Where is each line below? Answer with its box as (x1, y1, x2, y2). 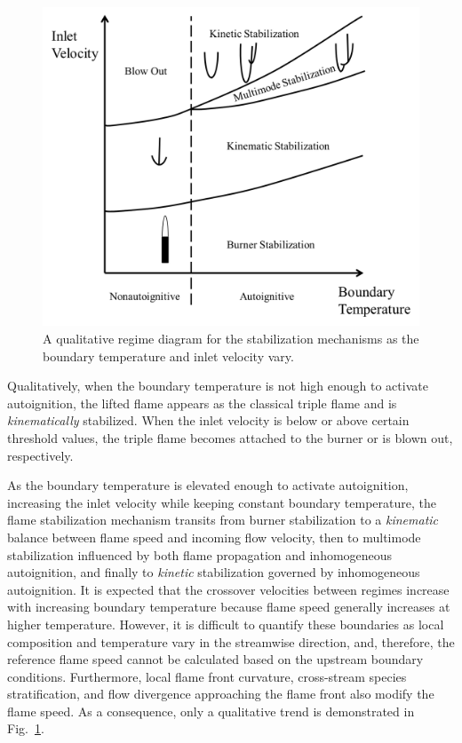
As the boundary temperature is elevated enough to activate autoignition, (7, 476, 409, 494)
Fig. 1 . (7, 719, 44, 738)
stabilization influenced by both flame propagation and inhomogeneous (7, 545, 393, 564)
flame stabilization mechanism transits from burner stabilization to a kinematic (7, 510, 439, 529)
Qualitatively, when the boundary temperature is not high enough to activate (7, 376, 428, 395)
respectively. (7, 446, 74, 464)
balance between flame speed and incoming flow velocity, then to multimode (7, 527, 421, 546)
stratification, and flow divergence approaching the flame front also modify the (7, 684, 434, 703)
